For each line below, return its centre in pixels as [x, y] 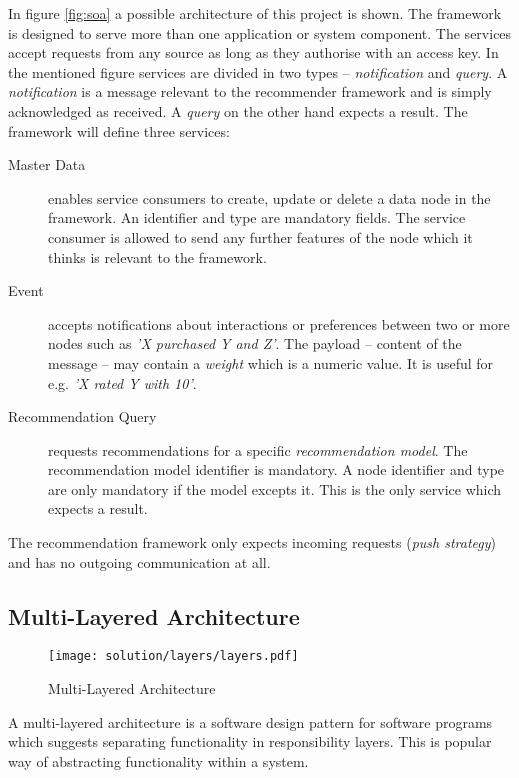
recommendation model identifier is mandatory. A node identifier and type [276, 469]
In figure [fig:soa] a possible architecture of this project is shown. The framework [255, 13]
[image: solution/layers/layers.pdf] [173, 656]
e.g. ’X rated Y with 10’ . [122, 382]
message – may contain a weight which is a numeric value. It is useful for [271, 362]
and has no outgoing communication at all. [139, 561]
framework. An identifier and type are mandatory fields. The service [257, 217]
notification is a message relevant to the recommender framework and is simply [250, 91]
